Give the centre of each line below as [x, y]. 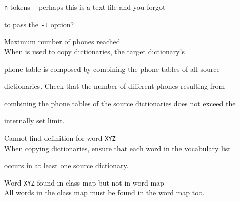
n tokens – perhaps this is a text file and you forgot [85, 7]
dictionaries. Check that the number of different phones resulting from [115, 86]
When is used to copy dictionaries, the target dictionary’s [94, 51]
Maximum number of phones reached [62, 41]
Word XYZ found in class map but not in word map [84, 182]
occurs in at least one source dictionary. [66, 165]
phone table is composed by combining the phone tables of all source [112, 69]
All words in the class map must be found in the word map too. [104, 193]
